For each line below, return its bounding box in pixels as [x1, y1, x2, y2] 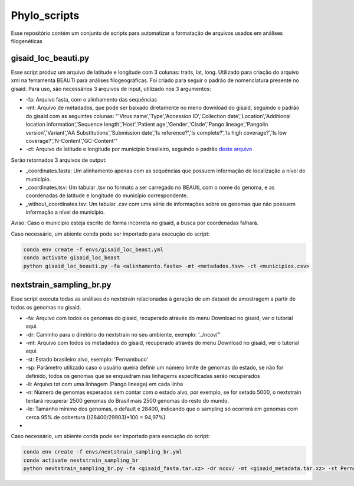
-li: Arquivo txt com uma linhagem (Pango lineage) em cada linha [25, 381, 183, 388]
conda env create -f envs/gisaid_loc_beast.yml [23, 246, 163, 253]
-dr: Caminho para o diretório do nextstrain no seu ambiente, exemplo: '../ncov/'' [25, 331, 221, 338]
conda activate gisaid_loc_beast [23, 255, 120, 261]
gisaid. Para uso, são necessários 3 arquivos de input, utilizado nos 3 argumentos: [11, 85, 212, 92]
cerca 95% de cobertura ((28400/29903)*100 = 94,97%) [25, 413, 166, 420]
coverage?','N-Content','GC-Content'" [25, 137, 118, 144]
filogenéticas [11, 37, 42, 44]
